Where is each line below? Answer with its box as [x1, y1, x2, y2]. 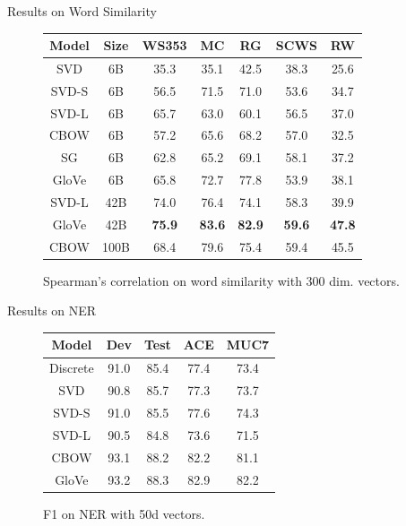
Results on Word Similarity [7, 2, 157, 20]
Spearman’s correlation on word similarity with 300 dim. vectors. [43, 271, 400, 289]
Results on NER [7, 301, 97, 320]
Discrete [49, 358, 94, 377]
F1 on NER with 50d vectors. [43, 504, 205, 522]
